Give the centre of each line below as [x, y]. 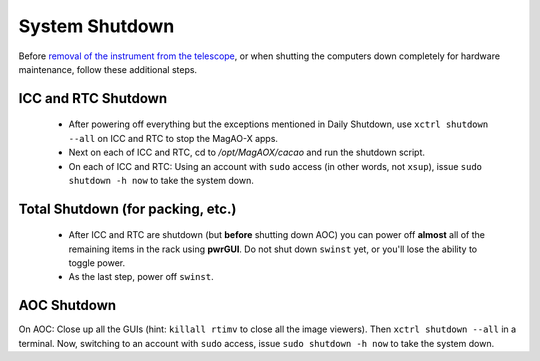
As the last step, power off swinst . [141, 277]
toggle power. [97, 263]
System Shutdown [96, 26]
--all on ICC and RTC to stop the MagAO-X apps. [173, 138]
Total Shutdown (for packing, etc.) [127, 208]
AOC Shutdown [67, 305]
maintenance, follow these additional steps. [108, 69]
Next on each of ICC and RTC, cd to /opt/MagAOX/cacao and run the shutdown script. [246, 152]
